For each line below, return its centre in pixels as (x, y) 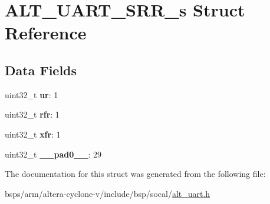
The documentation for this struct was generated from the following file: (135, 174)
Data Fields (41, 70)
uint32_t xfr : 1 (33, 134)
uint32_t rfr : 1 (32, 114)
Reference (46, 33)
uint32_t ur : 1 (32, 94)
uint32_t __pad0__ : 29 (53, 154)
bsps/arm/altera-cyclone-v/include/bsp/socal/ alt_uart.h (108, 193)
